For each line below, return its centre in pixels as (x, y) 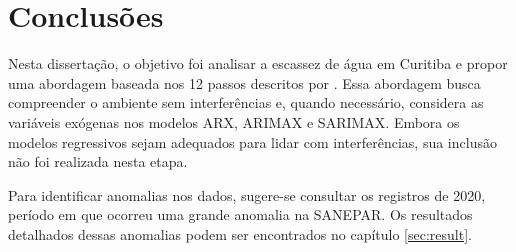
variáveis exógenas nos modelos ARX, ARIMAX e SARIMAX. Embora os (234, 121)
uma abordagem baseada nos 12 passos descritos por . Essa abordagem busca (244, 82)
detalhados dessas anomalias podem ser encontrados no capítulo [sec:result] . (240, 233)
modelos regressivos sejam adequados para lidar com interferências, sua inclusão (252, 141)
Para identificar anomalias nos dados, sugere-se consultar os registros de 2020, (247, 194)
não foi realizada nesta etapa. (98, 161)
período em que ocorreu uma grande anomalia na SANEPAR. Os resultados (240, 214)
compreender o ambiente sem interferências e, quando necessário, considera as (246, 102)
